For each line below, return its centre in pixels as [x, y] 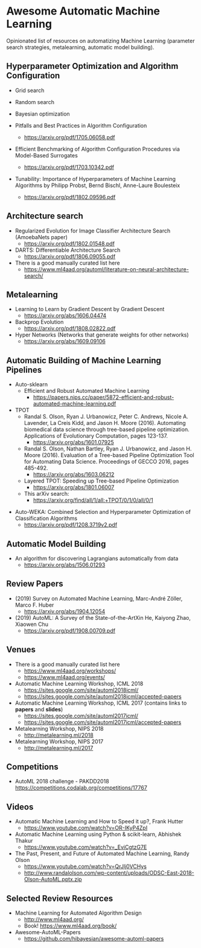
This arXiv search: [46, 494]
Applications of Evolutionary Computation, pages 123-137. [96, 436]
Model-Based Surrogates [46, 155]
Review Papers [35, 584]
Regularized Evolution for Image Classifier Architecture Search [93, 231]
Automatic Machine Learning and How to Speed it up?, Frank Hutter [99, 821]
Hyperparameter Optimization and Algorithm [92, 66]
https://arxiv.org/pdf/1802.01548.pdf [69, 243]
